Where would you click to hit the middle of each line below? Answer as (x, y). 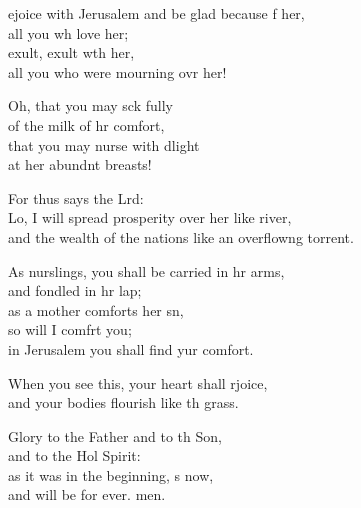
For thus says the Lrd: (76, 197)
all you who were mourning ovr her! (117, 71)
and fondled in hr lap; (75, 290)
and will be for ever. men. (87, 494)
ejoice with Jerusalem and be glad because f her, (156, 13)
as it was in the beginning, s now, (111, 474)
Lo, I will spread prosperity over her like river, (150, 217)
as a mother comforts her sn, (96, 309)
